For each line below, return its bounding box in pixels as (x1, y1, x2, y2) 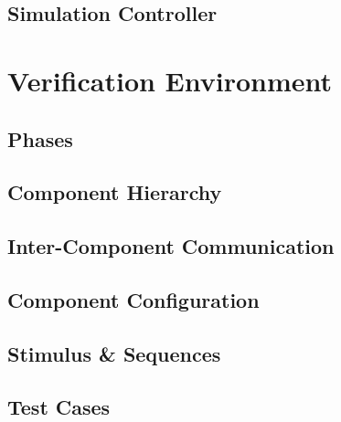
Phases (7, 124, 73, 153)
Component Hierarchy (7, 178, 222, 206)
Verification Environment (7, 61, 333, 99)
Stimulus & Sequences (7, 339, 221, 367)
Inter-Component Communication (7, 232, 335, 260)
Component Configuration (7, 285, 260, 313)
